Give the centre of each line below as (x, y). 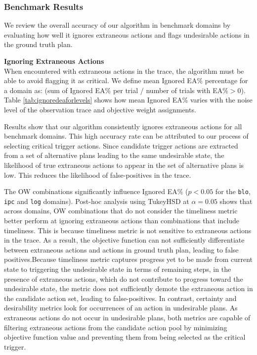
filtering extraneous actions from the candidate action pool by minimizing (116, 327)
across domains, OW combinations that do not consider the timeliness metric (121, 211)
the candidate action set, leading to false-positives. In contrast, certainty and (120, 298)
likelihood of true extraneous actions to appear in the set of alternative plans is (124, 165)
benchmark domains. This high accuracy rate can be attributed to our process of (126, 136)
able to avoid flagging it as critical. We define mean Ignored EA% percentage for (126, 80)
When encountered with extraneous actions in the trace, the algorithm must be (124, 71)
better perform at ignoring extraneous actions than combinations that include (122, 221)
